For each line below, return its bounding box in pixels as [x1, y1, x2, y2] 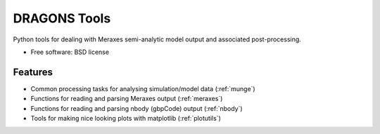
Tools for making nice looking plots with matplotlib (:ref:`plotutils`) [30, 114, 221, 123]
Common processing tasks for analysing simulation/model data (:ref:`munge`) [30, 84, 256, 93]
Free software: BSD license [30, 48, 109, 56]
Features [13, 66, 53, 78]
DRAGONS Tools [13, 11, 111, 26]
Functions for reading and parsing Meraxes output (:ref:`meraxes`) [30, 95, 223, 103]
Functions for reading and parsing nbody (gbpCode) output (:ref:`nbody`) [30, 104, 243, 112]
